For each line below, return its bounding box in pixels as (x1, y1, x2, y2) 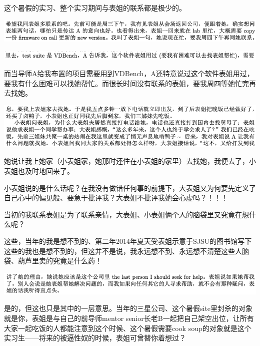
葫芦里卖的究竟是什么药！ (17, 255, 102, 266)
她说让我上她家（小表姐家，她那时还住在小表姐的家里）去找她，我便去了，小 (4, 156, 256, 166)
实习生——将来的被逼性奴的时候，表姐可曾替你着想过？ (4, 332, 186, 343)
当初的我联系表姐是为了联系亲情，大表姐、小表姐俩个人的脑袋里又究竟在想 (4, 209, 249, 219)
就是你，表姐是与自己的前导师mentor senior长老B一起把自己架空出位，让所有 (4, 312, 254, 323)
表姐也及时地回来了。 (4, 166, 74, 176)
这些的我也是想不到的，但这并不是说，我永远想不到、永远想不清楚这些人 (4, 245, 242, 256)
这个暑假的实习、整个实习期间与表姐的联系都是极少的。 (4, 3, 186, 13)
